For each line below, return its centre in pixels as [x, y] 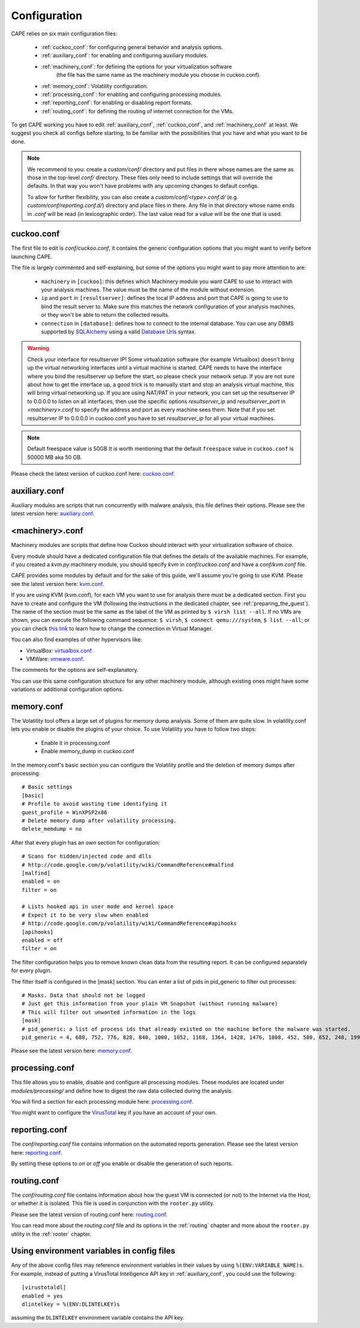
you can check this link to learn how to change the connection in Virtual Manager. [112, 628]
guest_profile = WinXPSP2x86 [64, 812]
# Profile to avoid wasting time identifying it [94, 804]
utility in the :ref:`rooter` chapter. [51, 1234]
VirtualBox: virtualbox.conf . [59, 650]
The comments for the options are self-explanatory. [75, 670]
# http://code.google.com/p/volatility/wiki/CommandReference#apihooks [129, 923]
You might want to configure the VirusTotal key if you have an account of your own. [114, 1113]
